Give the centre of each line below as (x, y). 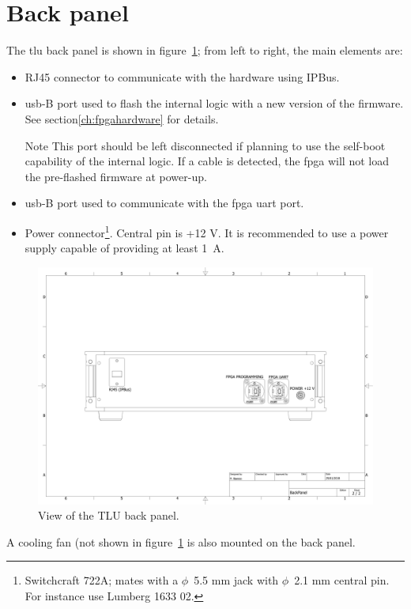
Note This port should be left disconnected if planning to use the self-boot (205, 145)
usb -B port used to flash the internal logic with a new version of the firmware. (214, 103)
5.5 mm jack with (236, 580)
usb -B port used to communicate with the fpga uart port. (164, 203)
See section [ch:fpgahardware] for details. (122, 118)
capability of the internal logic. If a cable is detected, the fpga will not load (207, 161)
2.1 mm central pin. (342, 580)
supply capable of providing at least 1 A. (124, 248)
